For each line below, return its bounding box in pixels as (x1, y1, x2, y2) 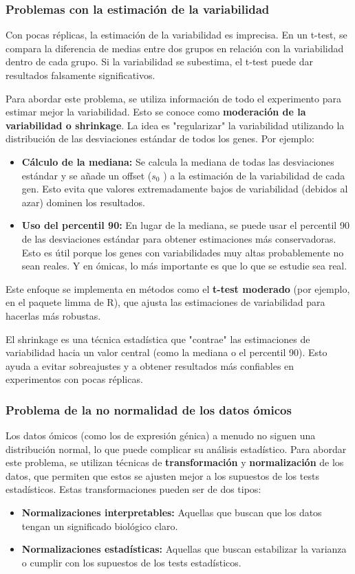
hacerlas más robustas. (6, 308, 101, 322)
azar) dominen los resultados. (21, 195, 145, 209)
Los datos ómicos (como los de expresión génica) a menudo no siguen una (6, 428, 316, 443)
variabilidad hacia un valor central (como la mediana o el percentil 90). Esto (6, 345, 327, 360)
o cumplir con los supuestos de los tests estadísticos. (21, 555, 241, 569)
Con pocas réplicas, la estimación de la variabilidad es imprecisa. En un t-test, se (6, 27, 347, 42)
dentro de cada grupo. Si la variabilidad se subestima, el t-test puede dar (6, 54, 313, 69)
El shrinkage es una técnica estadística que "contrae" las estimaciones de (6, 331, 310, 346)
